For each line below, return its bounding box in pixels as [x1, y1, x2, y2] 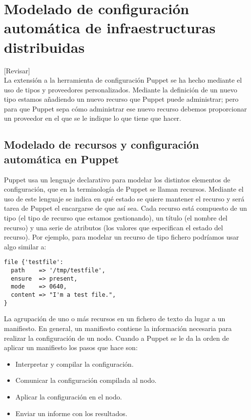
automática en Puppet [4, 151, 119, 166]
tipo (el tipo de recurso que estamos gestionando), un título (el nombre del [4, 213, 228, 223]
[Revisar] [4, 65, 30, 75]
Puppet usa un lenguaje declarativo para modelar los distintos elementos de [4, 174, 230, 184]
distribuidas [4, 37, 85, 57]
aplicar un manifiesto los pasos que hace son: [4, 342, 138, 353]
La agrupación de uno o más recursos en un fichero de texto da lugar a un [4, 313, 226, 324]
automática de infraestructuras [4, 18, 216, 38]
